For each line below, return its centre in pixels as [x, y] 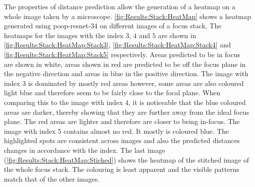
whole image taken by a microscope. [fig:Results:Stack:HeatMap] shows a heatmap [127, 16]
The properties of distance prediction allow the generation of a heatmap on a [120, 6]
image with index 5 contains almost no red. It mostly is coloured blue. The [116, 131]
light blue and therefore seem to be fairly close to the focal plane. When [112, 93]
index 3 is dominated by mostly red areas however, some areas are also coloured [124, 83]
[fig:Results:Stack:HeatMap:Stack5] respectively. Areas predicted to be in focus [122, 54]
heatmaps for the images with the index [64, 35]
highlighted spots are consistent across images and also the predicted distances [122, 140]
